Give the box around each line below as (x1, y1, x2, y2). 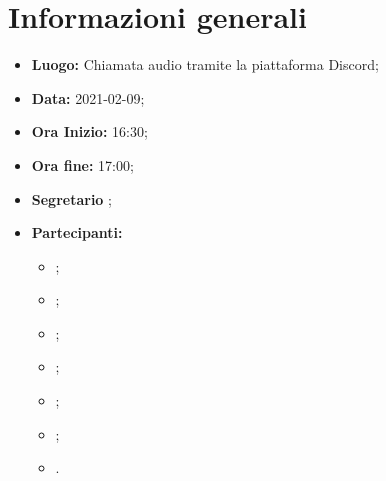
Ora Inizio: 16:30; (31, 121, 148, 142)
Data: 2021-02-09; (31, 87, 145, 108)
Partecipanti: (31, 222, 123, 243)
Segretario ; (31, 188, 112, 209)
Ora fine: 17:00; (31, 154, 134, 175)
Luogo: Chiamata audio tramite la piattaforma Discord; (31, 54, 379, 75)
